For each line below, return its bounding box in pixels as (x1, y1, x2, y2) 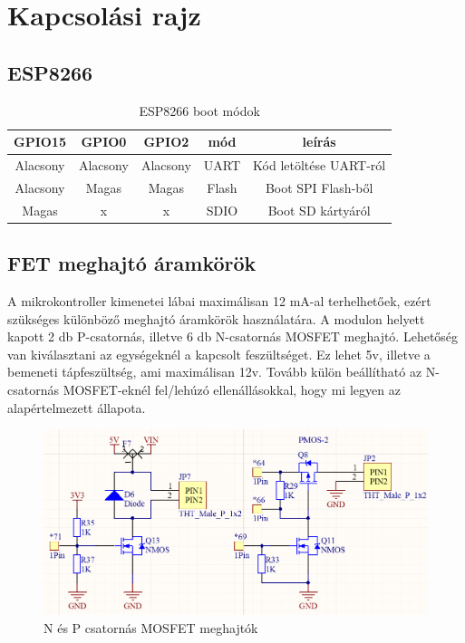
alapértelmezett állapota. (7, 398, 146, 417)
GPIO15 (14, 132, 66, 151)
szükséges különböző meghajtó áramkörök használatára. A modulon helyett (7, 309, 425, 328)
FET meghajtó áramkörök (7, 249, 257, 277)
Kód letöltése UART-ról (253, 156, 386, 175)
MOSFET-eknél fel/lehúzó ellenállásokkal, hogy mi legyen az (63, 379, 401, 398)
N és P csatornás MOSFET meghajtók (44, 618, 258, 637)
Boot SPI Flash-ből (265, 178, 373, 197)
